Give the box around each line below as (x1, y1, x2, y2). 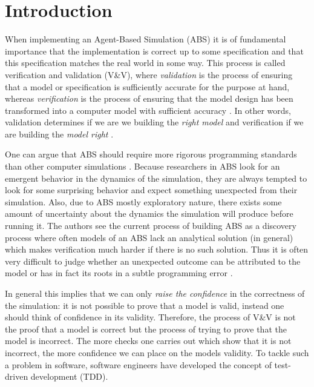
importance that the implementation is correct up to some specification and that (5, 44, 304, 57)
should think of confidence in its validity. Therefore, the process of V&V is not (5, 311, 296, 323)
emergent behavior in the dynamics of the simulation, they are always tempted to (5, 171, 307, 184)
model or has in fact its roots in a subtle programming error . (5, 266, 233, 279)
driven (5, 370, 28, 383)
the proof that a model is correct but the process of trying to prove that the (5, 322, 287, 335)
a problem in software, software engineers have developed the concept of (5, 358, 272, 371)
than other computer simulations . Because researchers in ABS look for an (5, 160, 280, 173)
